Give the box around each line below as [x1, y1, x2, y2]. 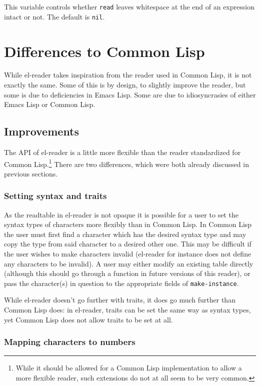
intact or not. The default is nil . [4, 11, 105, 21]
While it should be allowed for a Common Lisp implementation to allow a [15, 362, 242, 373]
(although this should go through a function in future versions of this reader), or [4, 268, 250, 278]
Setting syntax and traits [4, 189, 107, 202]
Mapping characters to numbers [4, 335, 135, 348]
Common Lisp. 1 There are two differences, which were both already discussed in [4, 157, 249, 169]
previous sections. [4, 168, 58, 178]
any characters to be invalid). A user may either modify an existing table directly [4, 258, 253, 268]
